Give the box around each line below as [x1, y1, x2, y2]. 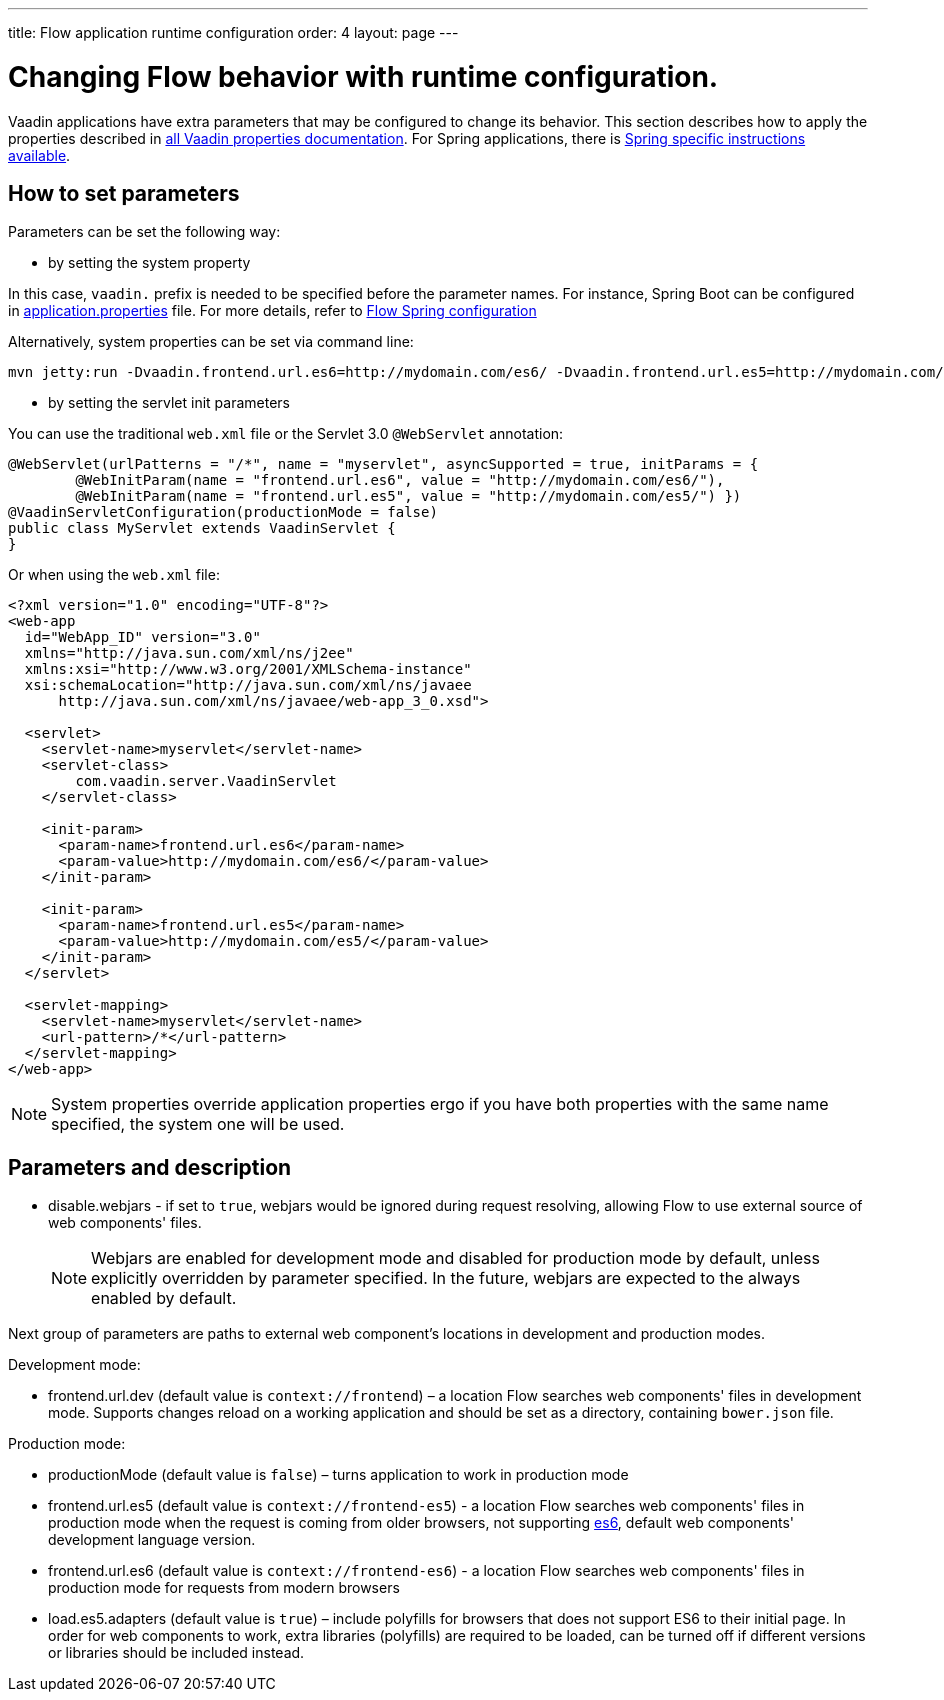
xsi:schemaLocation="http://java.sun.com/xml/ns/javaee [24, 677, 472, 694]
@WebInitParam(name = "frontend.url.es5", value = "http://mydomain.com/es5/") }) [75, 488, 742, 505]
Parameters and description [8, 1154, 292, 1180]
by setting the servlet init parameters [48, 394, 290, 412]
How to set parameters [8, 180, 240, 206]
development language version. [48, 1531, 256, 1549]
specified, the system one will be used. [51, 1114, 345, 1135]
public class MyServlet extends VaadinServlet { [8, 520, 396, 537]
